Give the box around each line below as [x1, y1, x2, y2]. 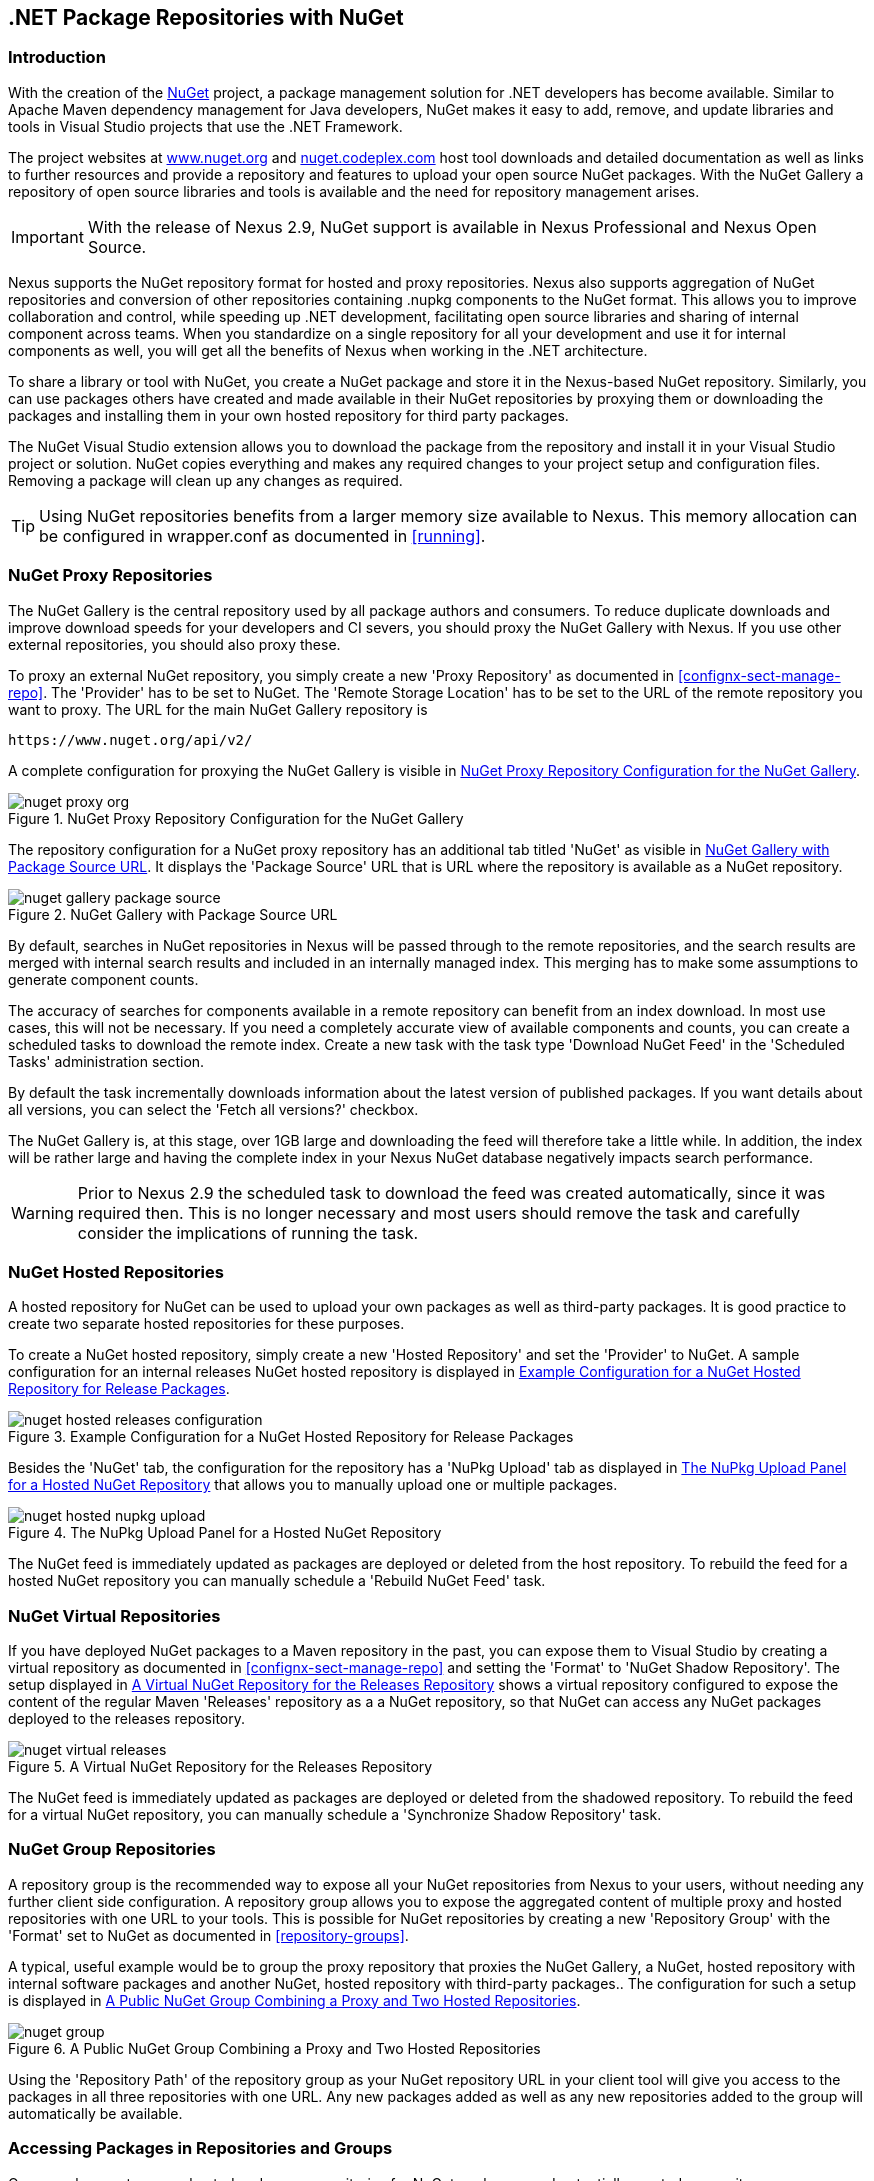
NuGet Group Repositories [8, 1839, 216, 1860]
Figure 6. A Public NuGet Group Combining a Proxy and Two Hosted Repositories [8, 2039, 541, 2057]
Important [11, 226, 84, 247]
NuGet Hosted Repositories [8, 1261, 224, 1282]
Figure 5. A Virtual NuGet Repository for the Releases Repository [8, 1758, 433, 1776]
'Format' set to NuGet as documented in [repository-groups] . [8, 1926, 409, 1944]
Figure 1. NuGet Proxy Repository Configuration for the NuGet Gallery [8, 809, 464, 827]
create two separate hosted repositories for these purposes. [8, 1315, 405, 1333]
